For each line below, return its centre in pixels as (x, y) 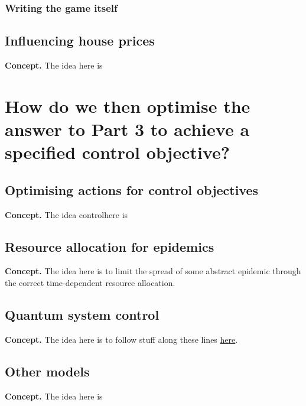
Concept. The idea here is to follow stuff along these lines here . (121, 339)
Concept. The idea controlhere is (66, 214)
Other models (47, 371)
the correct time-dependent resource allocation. (90, 282)
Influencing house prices (80, 40)
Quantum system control (82, 314)
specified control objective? (117, 152)
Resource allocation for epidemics (110, 246)
